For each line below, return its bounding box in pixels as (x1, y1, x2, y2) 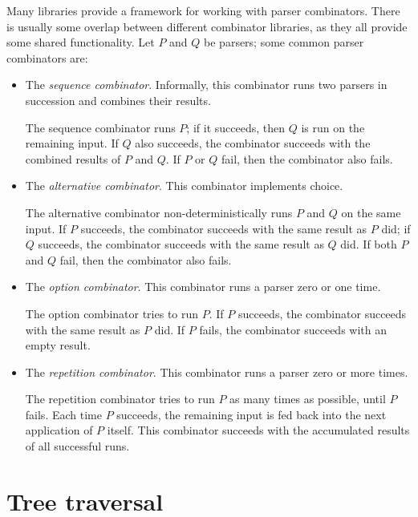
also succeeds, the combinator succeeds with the (135, 135, 371, 151)
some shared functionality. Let (6, 34, 155, 50)
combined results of (25, 150, 121, 167)
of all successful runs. (25, 438, 130, 454)
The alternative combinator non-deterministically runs (25, 204, 293, 220)
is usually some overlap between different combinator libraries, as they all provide (6, 18, 408, 34)
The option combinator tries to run (25, 305, 199, 321)
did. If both (340, 236, 397, 252)
